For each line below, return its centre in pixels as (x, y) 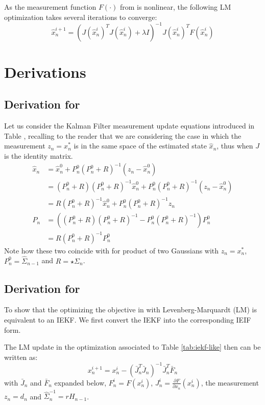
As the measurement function (50, 7)
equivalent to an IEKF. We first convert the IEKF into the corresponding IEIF (128, 319)
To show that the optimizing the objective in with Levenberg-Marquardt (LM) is (130, 310)
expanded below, (80, 382)
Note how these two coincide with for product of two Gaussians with (112, 250)
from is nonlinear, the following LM (175, 7)
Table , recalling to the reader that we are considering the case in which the (123, 135)
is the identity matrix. (39, 156)
